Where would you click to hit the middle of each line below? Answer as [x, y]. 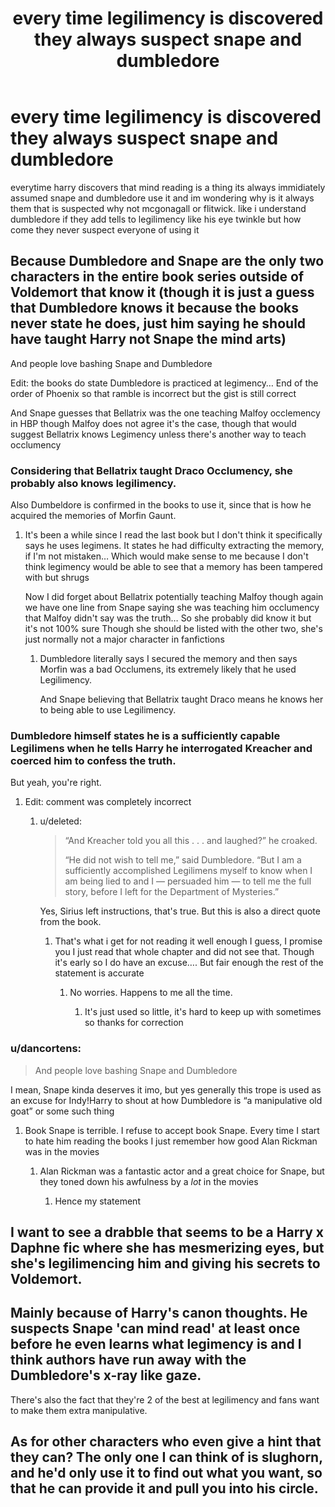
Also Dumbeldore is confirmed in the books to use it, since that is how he [161, 505]
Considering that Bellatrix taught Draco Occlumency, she [151, 470]
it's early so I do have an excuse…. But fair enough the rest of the [189, 963]
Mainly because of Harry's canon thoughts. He [159, 1313]
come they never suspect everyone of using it [105, 229]
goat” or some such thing [62, 1111]
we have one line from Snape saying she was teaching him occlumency [172, 608]
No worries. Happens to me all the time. [151, 993]
